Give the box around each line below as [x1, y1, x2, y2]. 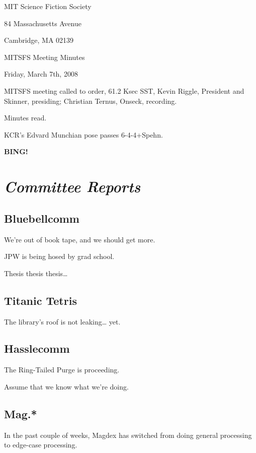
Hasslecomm [4, 341, 70, 356]
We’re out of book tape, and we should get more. [4, 234, 155, 244]
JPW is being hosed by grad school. [4, 251, 115, 262]
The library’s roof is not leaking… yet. [4, 316, 121, 327]
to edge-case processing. [4, 439, 77, 450]
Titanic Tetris [4, 292, 77, 308]
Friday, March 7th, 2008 [4, 69, 78, 79]
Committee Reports [4, 176, 141, 197]
